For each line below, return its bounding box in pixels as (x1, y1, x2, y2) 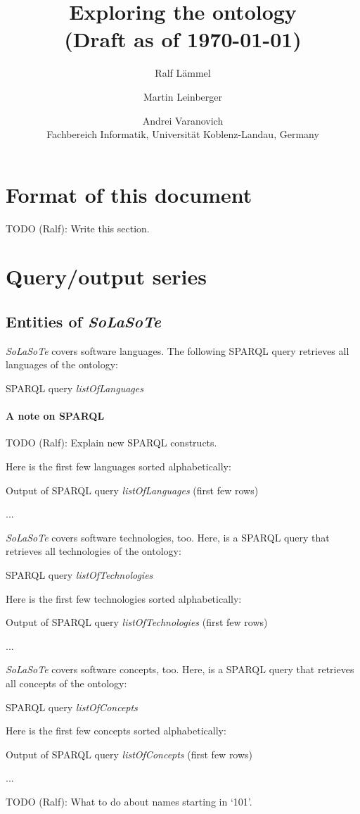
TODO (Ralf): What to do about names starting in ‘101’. (6, 794, 252, 808)
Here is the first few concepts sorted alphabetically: (6, 723, 226, 738)
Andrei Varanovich (142, 113, 224, 127)
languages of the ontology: (6, 357, 118, 372)
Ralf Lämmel (155, 65, 211, 80)
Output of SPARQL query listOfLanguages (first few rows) (6, 482, 259, 497)
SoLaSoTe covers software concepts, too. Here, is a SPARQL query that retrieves (6, 662, 354, 677)
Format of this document (6, 180, 252, 208)
